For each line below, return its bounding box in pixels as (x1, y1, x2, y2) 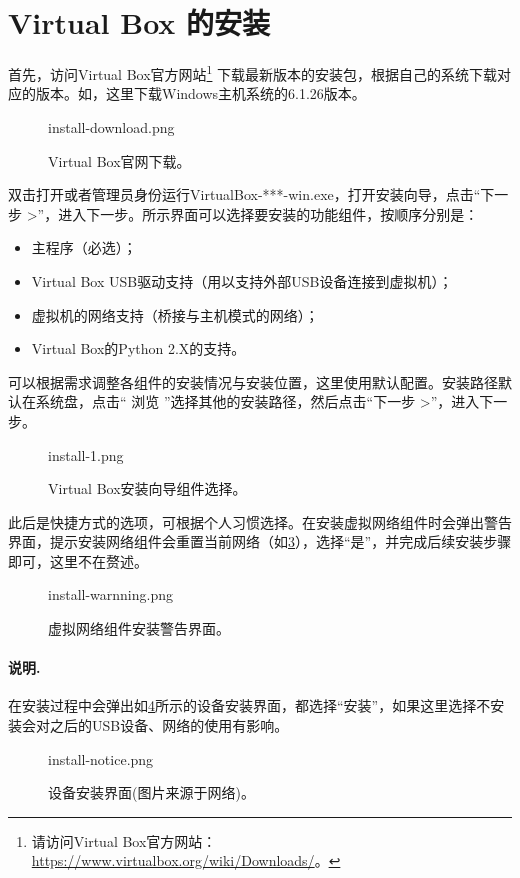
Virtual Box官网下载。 (48, 150, 191, 171)
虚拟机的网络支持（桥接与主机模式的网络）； (31, 304, 319, 325)
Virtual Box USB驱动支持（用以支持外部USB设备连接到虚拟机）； (31, 270, 453, 291)
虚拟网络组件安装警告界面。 (48, 618, 230, 639)
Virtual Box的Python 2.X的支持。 (31, 338, 246, 359)
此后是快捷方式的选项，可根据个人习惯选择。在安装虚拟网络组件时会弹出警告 (8, 511, 512, 532)
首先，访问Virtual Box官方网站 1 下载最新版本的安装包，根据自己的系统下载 (8, 61, 498, 84)
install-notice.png (48, 748, 154, 769)
